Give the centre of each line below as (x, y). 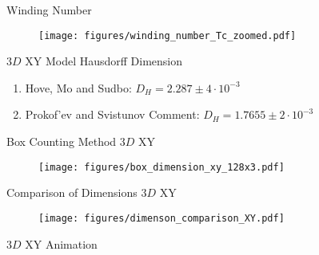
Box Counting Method (62, 141)
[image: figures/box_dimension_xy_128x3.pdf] (161, 167)
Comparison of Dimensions (72, 192)
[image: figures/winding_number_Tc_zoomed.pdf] (167, 35)
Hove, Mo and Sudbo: (78, 87)
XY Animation (61, 243)
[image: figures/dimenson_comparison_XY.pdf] (161, 218)
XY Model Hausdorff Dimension (104, 61)
